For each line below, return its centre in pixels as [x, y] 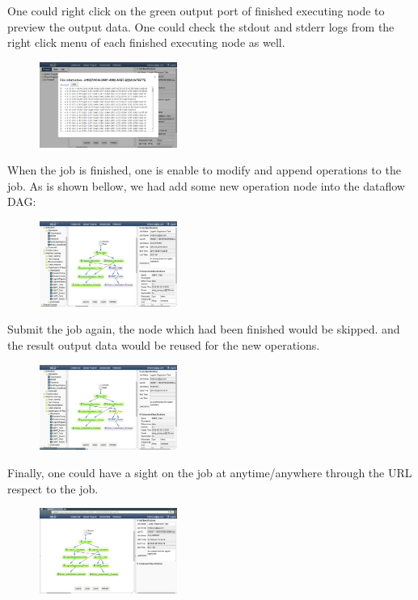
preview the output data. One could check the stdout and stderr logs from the [201, 26]
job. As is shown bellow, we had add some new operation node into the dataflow [206, 185]
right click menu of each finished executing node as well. [146, 42]
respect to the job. [53, 488]
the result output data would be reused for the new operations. [164, 345]
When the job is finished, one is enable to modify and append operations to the [204, 170]
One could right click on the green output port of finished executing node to [196, 10]
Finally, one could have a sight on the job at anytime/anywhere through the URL [210, 473]
